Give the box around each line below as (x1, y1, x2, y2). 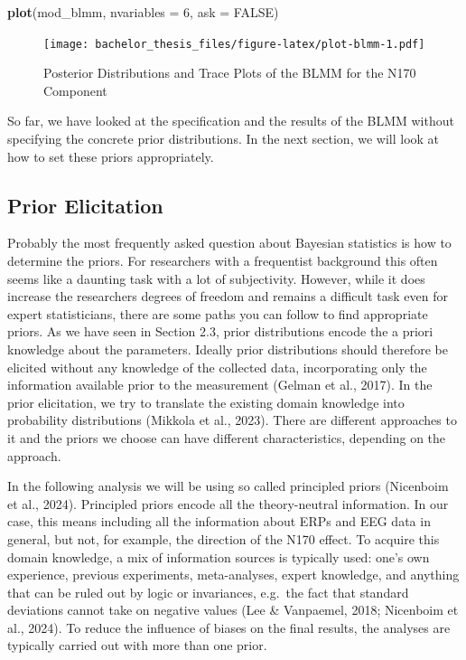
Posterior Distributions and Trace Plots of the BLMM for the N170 (43, 63, 416, 82)
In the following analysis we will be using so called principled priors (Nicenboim (7, 476, 449, 495)
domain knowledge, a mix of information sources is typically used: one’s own (7, 547, 430, 566)
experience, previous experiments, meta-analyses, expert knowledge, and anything (7, 565, 460, 584)
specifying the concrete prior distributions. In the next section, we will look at (7, 129, 440, 148)
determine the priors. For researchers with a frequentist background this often (7, 251, 438, 270)
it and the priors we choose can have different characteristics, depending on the (7, 428, 446, 447)
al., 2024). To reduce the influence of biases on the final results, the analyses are (7, 618, 451, 636)
